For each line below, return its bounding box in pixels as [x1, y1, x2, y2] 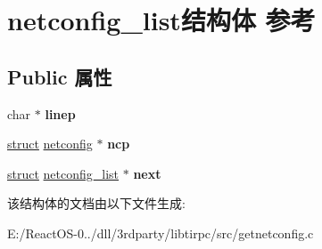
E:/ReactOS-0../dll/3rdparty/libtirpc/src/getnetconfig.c [7, 223, 314, 242]
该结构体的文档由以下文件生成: [7, 194, 186, 213]
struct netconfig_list [7, 164, 120, 182]
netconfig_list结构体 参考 [7, 2, 316, 38]
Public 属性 [7, 62, 112, 90]
